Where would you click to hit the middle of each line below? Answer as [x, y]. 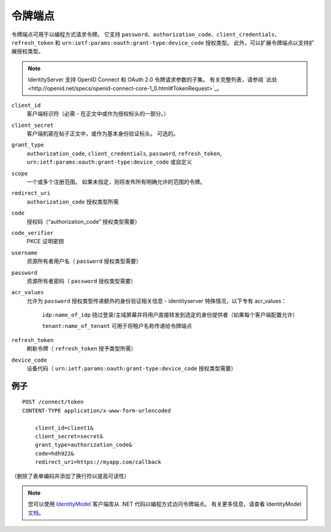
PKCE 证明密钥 [45, 241]
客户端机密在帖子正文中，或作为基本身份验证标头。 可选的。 [103, 134]
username [25, 253]
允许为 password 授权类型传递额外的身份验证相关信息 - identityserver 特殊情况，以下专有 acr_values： [157, 301]
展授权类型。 [28, 51]
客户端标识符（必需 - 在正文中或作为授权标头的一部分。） [98, 114]
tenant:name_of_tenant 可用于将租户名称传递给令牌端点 [117, 326]
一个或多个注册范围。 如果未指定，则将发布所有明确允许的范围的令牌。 [116, 182]
